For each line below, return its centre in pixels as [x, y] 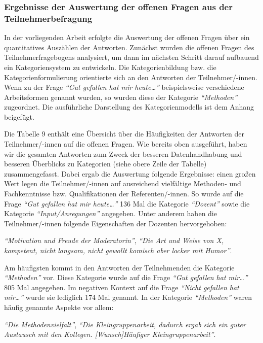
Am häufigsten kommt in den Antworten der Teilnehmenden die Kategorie [119, 267]
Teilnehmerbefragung [48, 18]
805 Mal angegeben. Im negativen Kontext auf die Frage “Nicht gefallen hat [122, 287]
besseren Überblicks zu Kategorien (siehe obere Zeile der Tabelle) [105, 164]
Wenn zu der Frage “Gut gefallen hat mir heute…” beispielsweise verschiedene [124, 87]
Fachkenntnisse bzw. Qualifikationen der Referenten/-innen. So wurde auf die [124, 194]
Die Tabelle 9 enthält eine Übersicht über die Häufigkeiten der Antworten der [124, 134]
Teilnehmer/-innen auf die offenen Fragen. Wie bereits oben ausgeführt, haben [126, 144]
